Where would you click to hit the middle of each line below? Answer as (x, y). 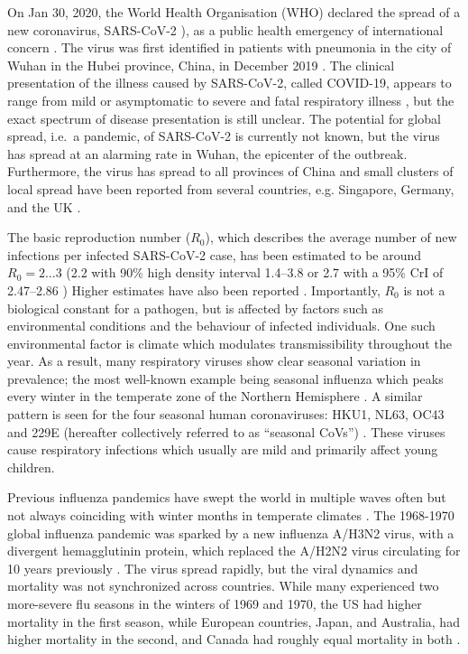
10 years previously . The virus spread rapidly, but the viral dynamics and (213, 568)
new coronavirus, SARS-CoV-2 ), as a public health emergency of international (225, 29)
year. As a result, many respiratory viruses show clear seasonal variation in (214, 361)
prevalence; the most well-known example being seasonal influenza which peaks (225, 378)
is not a (424, 290)
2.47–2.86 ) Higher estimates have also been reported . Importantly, (194, 290)
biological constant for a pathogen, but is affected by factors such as (195, 308)
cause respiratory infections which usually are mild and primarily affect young (223, 449)
